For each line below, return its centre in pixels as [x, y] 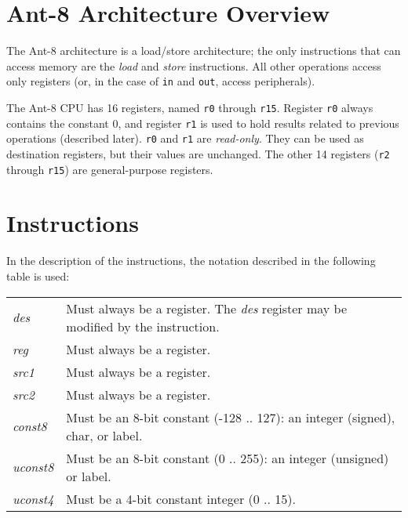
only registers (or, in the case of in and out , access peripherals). [161, 81]
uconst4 [33, 498]
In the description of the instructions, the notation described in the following [191, 261]
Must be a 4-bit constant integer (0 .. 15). [181, 498]
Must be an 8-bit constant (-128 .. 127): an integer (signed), [231, 417]
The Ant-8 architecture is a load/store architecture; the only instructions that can [204, 51]
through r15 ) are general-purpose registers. [110, 169]
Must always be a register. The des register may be [207, 308]
